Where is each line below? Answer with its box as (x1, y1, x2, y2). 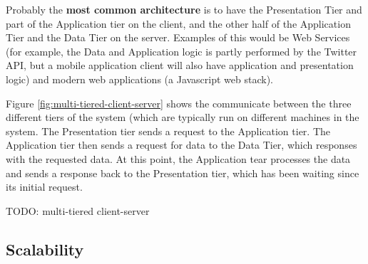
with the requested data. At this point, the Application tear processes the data (6, 151, 351, 166)
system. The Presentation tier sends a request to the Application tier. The (6, 123, 330, 138)
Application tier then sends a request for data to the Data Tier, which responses (6, 137, 357, 152)
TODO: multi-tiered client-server (6, 203, 150, 218)
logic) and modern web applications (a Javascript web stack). (6, 71, 273, 86)
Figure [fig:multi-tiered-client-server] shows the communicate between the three (6, 95, 352, 110)
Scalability (6, 238, 84, 260)
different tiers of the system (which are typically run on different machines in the (6, 110, 359, 125)
